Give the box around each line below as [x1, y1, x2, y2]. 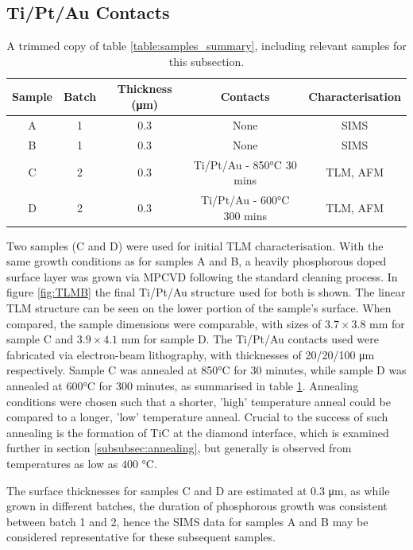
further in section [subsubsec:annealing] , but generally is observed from [6, 440, 352, 456]
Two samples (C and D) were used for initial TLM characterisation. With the [6, 237, 384, 254]
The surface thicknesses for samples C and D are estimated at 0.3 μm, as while [6, 482, 390, 498]
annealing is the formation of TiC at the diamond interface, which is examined [6, 424, 389, 440]
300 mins [223, 207, 267, 223]
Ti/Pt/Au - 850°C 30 [193, 156, 297, 172]
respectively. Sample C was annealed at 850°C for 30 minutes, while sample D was [6, 362, 407, 378]
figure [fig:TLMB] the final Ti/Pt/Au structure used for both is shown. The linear [6, 284, 406, 300]
